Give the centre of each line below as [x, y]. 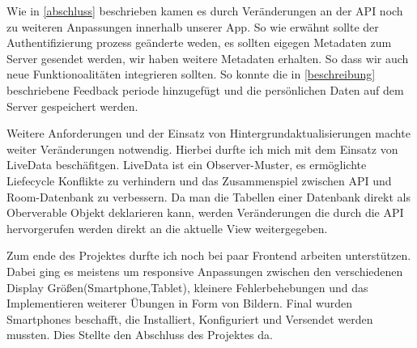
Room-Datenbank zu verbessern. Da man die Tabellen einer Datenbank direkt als [208, 196]
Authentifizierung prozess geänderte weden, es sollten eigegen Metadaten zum [199, 42]
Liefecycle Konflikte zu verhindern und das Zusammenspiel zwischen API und [199, 180]
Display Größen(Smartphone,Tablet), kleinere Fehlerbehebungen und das [187, 287]
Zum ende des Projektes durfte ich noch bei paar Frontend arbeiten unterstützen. [209, 255]
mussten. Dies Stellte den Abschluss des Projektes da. [140, 335]
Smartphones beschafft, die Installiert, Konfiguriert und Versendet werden [190, 318]
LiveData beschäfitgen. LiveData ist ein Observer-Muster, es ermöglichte [187, 165]
